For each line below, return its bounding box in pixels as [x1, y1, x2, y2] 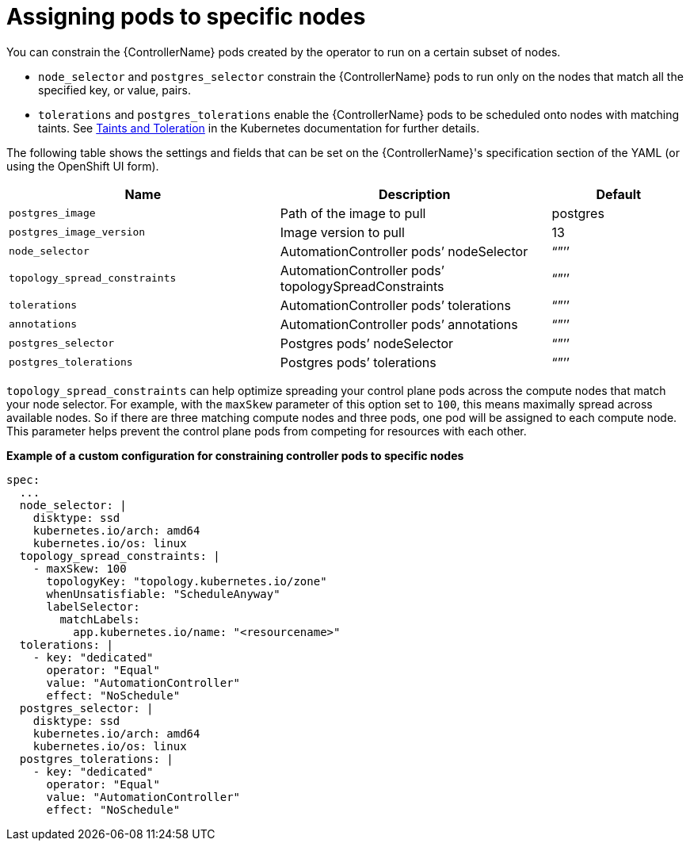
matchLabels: [59, 612, 140, 626]
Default [596, 186, 642, 202]
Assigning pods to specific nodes [6, 3, 366, 30]
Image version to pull [280, 224, 405, 240]
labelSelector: [46, 600, 140, 613]
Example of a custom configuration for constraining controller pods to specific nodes [6, 448, 464, 462]
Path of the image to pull [280, 205, 426, 221]
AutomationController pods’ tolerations [280, 297, 511, 313]
